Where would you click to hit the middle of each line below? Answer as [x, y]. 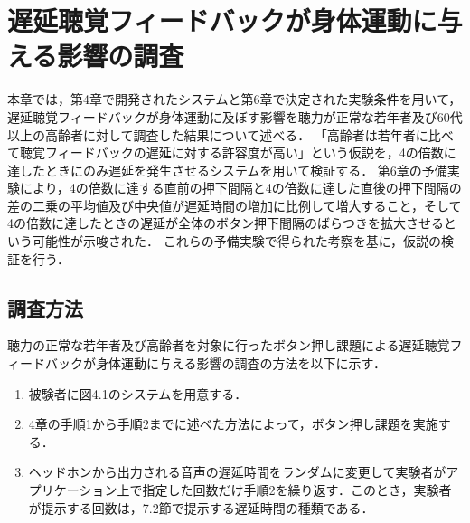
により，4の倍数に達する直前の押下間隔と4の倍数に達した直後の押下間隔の [240, 188]
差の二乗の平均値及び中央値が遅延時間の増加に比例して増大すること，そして [235, 205]
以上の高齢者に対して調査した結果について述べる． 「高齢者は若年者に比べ [230, 134]
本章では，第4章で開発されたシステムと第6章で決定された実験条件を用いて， [235, 99]
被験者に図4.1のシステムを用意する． [138, 393]
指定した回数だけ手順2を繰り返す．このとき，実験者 [297, 490]
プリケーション [73, 490]
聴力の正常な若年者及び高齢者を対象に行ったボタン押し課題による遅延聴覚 [229, 345]
